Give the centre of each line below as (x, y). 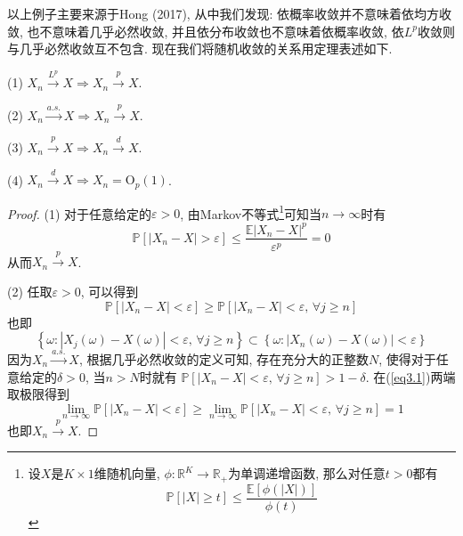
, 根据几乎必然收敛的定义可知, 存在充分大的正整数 (223, 358)
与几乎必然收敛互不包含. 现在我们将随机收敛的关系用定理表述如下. (200, 49)
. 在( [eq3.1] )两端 (410, 376)
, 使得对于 (407, 358)
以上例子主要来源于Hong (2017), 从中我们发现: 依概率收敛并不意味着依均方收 (229, 13)
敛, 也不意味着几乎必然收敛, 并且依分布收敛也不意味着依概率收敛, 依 (206, 31)
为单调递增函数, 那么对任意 (307, 473)
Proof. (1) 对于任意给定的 (80, 213)
